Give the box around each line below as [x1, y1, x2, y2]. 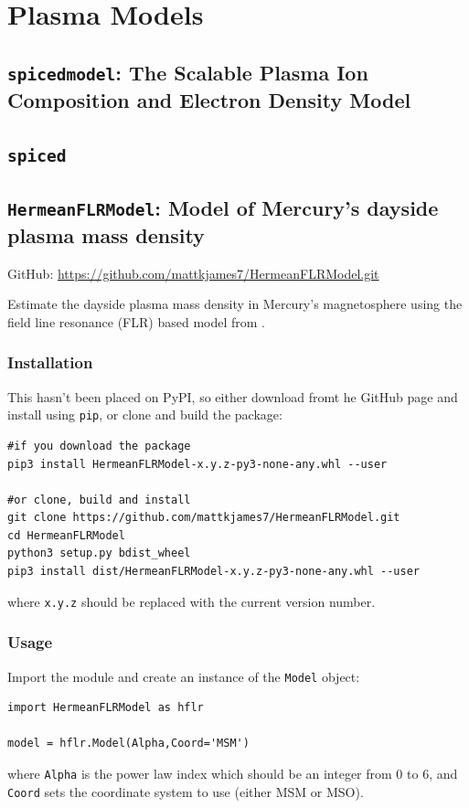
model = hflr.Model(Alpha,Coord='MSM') [7, 737, 250, 750]
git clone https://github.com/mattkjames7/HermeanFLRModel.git [7, 511, 400, 525]
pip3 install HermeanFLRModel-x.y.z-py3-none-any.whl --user [7, 457, 388, 471]
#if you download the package [7, 439, 191, 452]
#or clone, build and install [7, 493, 191, 506]
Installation [7, 351, 93, 374]
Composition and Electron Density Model [7, 85, 411, 113]
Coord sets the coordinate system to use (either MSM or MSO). [7, 781, 364, 801]
